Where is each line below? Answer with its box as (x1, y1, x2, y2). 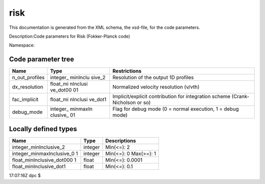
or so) (137, 99, 151, 106)
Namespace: (9, 42, 35, 48)
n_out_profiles (12, 74, 45, 81)
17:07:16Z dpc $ (9, 172, 41, 178)
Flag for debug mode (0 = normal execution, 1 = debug (112, 106, 239, 113)
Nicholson (112, 99, 136, 106)
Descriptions (105, 137, 136, 144)
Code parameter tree (9, 55, 75, 64)
